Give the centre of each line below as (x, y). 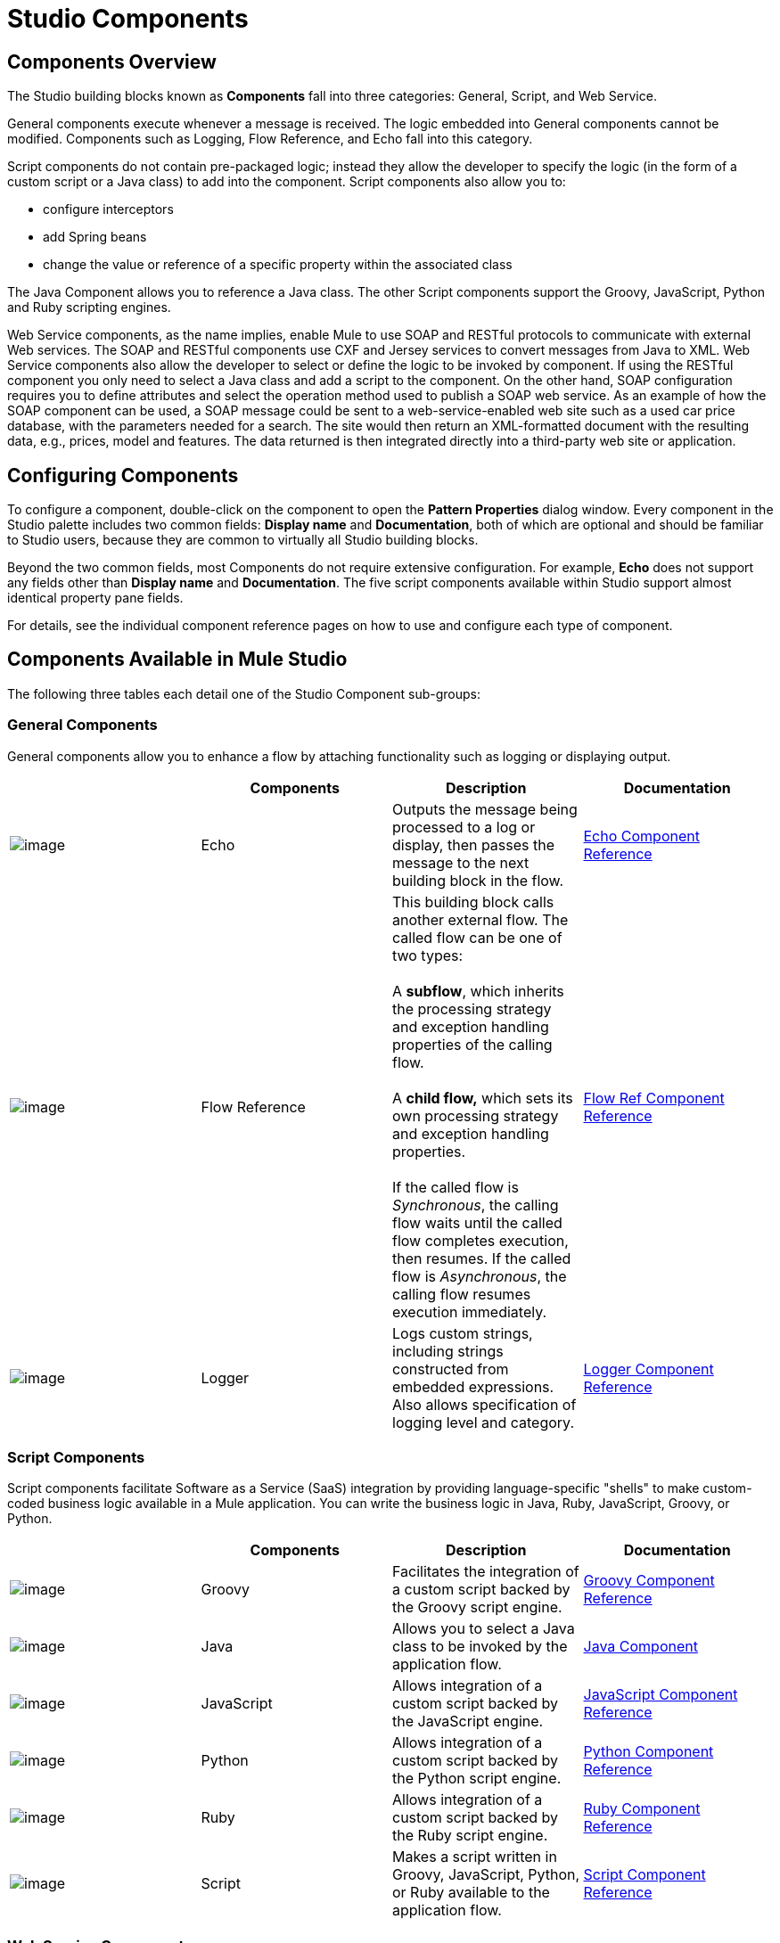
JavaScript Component (661, 1695)
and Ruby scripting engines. (89, 307)
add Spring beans (95, 237)
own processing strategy (476, 1115)
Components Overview (112, 61)
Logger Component (649, 1369)
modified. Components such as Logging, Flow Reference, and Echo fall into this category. (270, 139)
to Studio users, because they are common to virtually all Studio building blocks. (243, 540)
